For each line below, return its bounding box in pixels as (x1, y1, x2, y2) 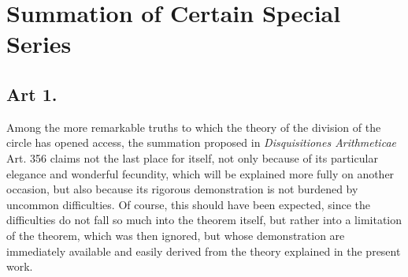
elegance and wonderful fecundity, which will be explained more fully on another (6, 165, 395, 182)
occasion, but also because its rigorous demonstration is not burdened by (6, 181, 358, 197)
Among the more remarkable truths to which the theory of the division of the (6, 118, 381, 135)
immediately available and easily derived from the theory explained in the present (6, 242, 401, 259)
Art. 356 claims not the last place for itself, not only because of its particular (6, 149, 378, 166)
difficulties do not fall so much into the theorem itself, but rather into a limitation (6, 211, 402, 228)
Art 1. (6, 81, 57, 106)
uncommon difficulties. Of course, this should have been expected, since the (6, 196, 371, 212)
